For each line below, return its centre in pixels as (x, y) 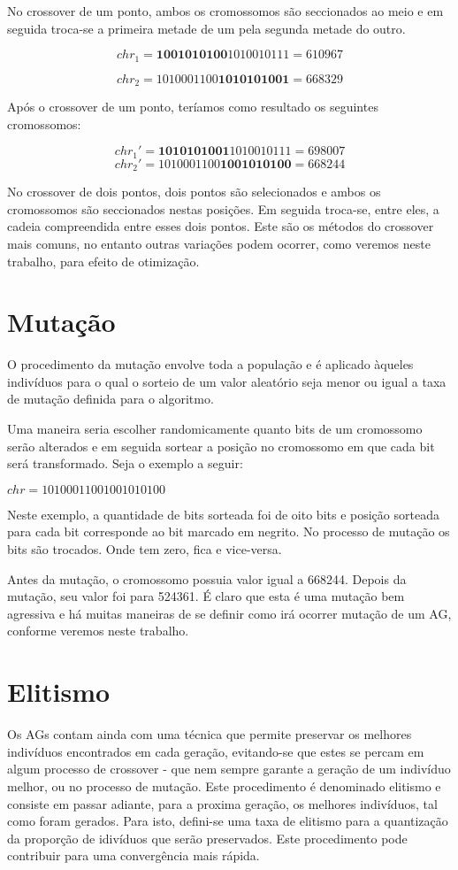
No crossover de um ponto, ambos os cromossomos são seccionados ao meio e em (225, 11)
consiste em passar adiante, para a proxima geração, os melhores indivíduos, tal (222, 803)
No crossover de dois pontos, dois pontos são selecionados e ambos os (194, 192)
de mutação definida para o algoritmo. (111, 399)
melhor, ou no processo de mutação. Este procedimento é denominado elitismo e (224, 785)
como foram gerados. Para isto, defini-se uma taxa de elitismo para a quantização (228, 821)
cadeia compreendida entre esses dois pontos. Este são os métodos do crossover (221, 226)
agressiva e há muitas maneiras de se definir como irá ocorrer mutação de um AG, (229, 613)
